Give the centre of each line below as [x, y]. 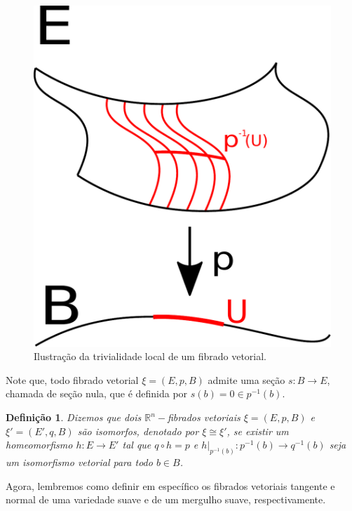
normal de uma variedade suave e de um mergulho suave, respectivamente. [166, 499]
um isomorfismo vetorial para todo [79, 462]
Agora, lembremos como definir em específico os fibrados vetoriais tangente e [170, 485]
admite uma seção [246, 379]
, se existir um [258, 431]
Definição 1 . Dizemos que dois [74, 417]
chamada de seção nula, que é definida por [97, 393]
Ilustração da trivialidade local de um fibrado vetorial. [150, 356]
